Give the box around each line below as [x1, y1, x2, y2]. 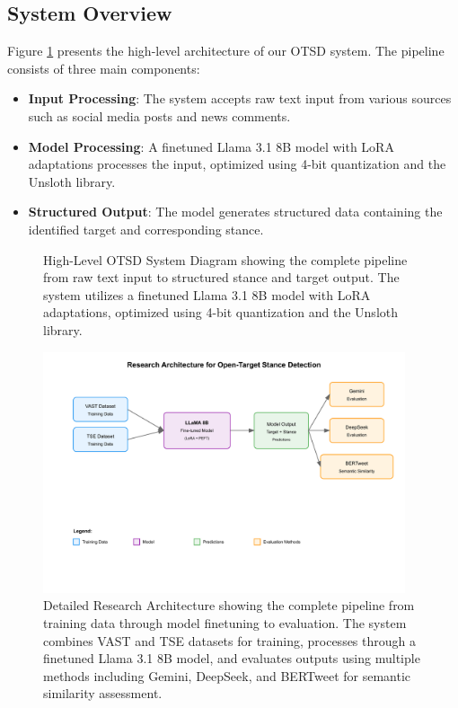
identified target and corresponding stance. [28, 219, 264, 238]
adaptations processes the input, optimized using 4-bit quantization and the [28, 155, 446, 173]
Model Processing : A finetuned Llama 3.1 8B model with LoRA [28, 137, 394, 155]
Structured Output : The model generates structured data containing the [28, 202, 443, 221]
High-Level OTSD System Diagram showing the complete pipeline [43, 250, 408, 269]
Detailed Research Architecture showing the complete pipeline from [43, 596, 415, 615]
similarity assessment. [43, 684, 163, 703]
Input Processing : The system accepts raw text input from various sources [28, 89, 452, 108]
